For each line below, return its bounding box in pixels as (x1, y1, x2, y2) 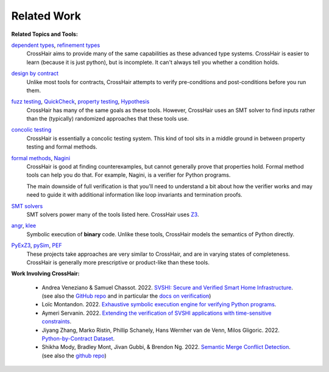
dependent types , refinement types (11, 41, 101, 49)
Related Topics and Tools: (11, 30, 79, 38)
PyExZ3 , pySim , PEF (11, 242, 62, 249)
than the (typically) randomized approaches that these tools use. (26, 115, 189, 122)
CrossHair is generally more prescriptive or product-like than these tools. (26, 259, 210, 266)
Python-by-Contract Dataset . (41, 335, 115, 342)
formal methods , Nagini (11, 154, 70, 161)
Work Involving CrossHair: (11, 270, 80, 277)
